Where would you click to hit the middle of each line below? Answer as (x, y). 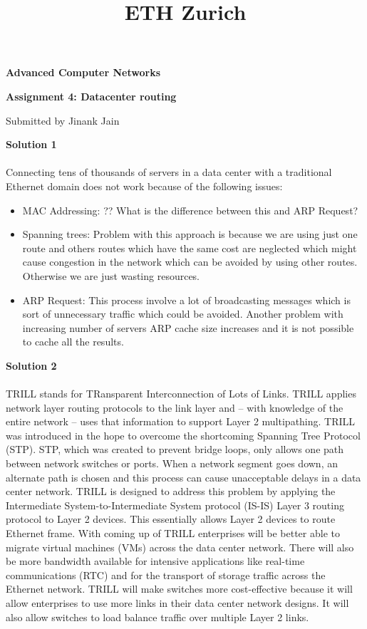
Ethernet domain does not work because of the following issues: (144, 186)
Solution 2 (31, 365)
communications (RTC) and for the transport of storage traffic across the (166, 575)
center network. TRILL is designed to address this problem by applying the (171, 491)
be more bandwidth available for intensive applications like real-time (155, 561)
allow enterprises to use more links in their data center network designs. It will (177, 602)
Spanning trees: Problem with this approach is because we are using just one (190, 234)
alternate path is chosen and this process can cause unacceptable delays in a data (183, 477)
